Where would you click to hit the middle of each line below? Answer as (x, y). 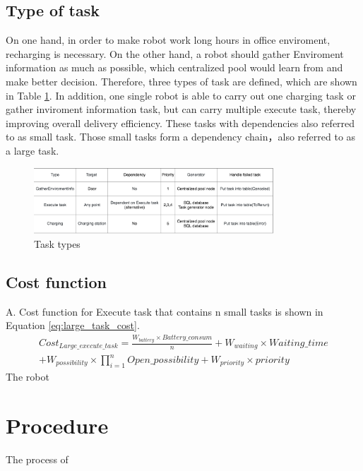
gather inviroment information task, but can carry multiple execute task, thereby (181, 109)
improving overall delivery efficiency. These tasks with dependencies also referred (180, 123)
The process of (37, 459)
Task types (57, 244)
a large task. (32, 150)
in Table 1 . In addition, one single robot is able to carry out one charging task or (181, 95)
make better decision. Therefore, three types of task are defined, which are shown (181, 81)
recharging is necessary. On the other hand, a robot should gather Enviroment (175, 53)
